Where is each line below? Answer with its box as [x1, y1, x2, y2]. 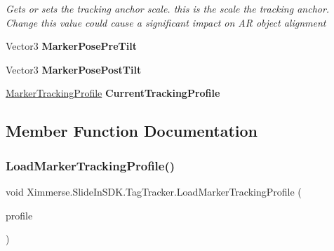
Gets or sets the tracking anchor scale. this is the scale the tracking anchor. [6, 1, 330, 15]
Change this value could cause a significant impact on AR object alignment [6, 15, 326, 29]
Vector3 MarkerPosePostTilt [6, 62, 142, 76]
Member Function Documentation [6, 120, 258, 142]
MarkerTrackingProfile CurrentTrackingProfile [6, 86, 220, 100]
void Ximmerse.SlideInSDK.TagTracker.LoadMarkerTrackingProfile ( [6, 184, 302, 198]
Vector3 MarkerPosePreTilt [6, 39, 137, 53]
